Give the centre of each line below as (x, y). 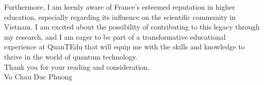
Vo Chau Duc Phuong (38, 77)
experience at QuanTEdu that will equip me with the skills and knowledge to (125, 47)
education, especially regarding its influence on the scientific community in (120, 17)
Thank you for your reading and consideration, (77, 66)
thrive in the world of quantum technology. (71, 56)
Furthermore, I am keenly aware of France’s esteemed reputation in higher (120, 7)
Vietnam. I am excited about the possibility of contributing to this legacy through (132, 27)
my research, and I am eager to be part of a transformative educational (115, 36)
